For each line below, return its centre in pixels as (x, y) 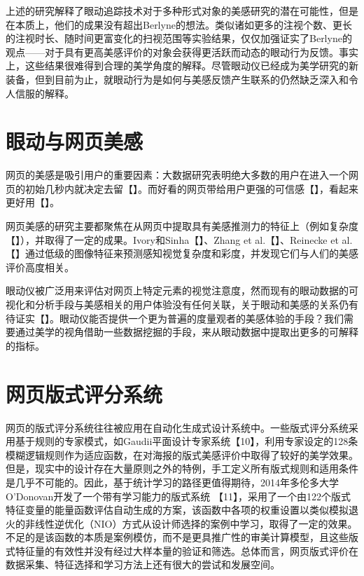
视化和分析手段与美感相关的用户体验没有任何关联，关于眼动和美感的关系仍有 (182, 304)
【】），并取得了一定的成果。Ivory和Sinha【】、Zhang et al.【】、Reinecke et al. (179, 239)
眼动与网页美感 (75, 141)
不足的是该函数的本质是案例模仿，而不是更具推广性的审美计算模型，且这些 (177, 537)
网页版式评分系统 (84, 393)
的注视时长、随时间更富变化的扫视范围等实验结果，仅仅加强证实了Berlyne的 (179, 38)
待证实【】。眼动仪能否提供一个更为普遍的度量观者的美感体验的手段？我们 (175, 318)
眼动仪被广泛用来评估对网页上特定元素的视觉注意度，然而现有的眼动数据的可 (182, 290)
